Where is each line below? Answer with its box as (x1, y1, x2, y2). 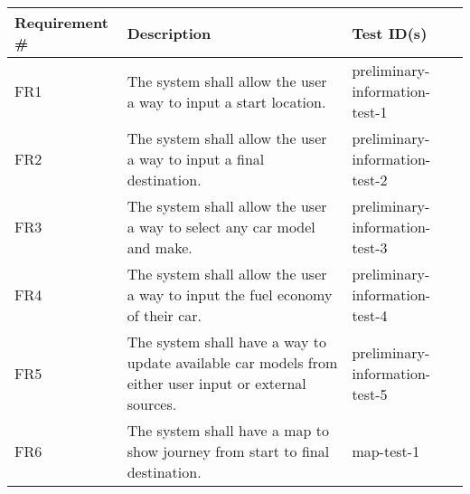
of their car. (127, 305, 202, 326)
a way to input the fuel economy (127, 284, 333, 305)
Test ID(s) (352, 22, 428, 43)
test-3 (352, 237, 388, 258)
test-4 (352, 305, 388, 326)
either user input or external (127, 373, 306, 394)
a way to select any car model (127, 216, 315, 237)
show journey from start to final (127, 441, 330, 461)
